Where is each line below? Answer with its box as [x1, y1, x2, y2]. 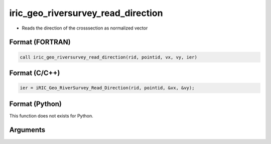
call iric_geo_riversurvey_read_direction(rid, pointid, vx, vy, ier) [20, 54, 198, 60]
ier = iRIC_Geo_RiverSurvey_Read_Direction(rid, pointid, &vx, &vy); [20, 85, 195, 91]
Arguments [9, 125, 46, 134]
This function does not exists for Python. [9, 112, 93, 118]
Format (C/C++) [9, 68, 60, 77]
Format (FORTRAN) [9, 38, 71, 46]
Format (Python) [9, 99, 62, 108]
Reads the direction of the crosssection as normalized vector [22, 25, 148, 31]
